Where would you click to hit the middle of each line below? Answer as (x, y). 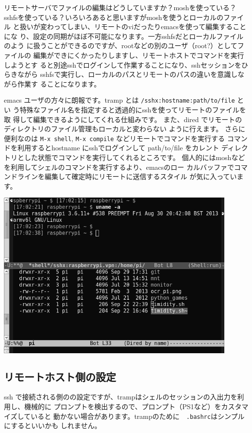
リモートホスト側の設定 (60, 376)
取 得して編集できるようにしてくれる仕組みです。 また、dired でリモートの (123, 119)
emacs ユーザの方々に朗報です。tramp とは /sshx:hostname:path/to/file (119, 100)
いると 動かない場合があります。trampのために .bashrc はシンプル (138, 416)
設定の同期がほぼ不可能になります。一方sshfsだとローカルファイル (138, 36)
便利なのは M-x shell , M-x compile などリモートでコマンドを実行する (115, 138)
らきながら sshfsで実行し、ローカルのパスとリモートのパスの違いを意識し (121, 74)
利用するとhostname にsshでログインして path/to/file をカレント (118, 148)
